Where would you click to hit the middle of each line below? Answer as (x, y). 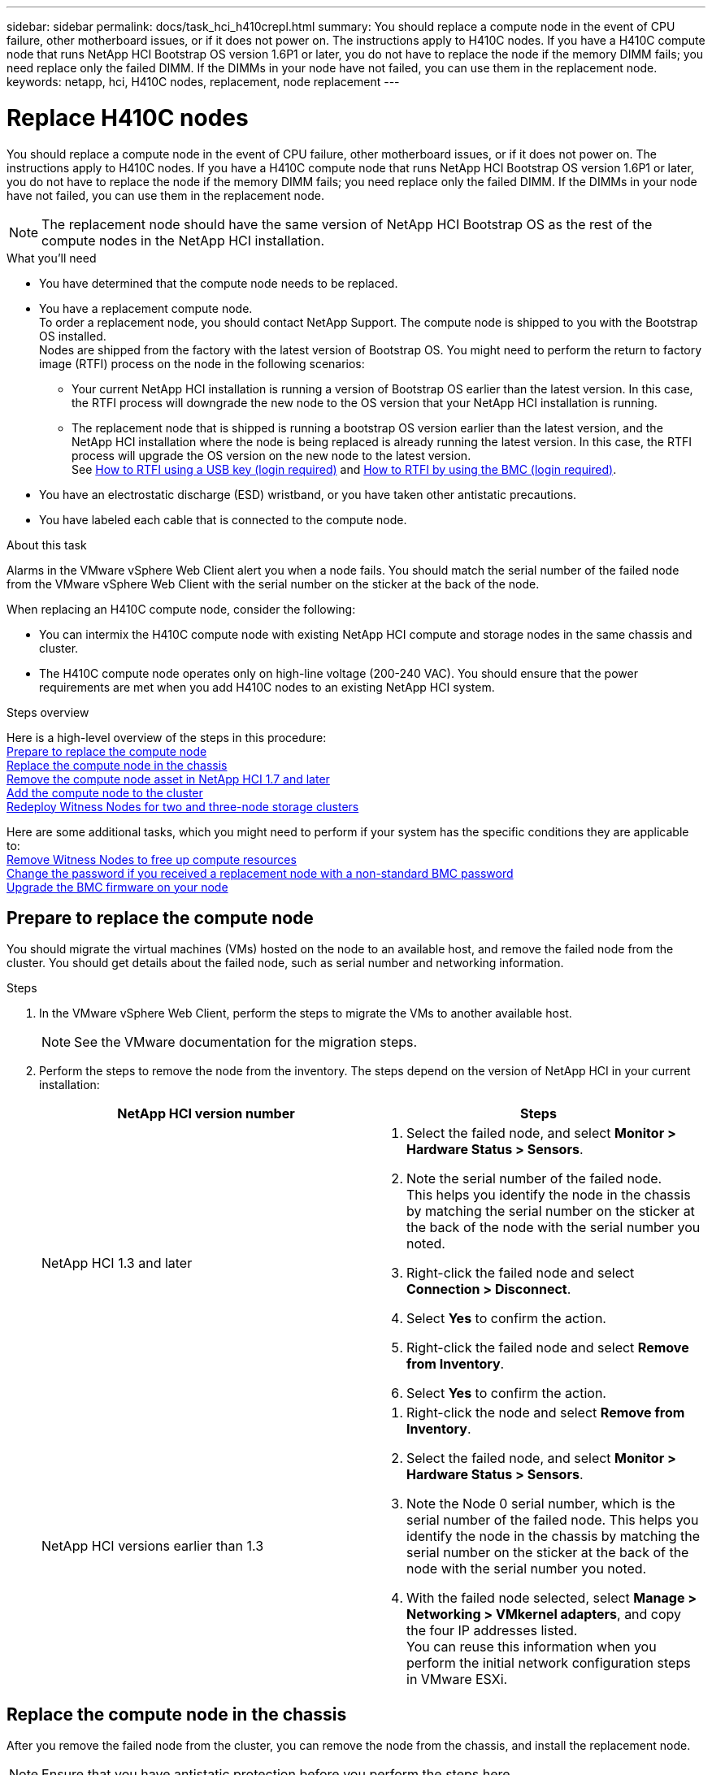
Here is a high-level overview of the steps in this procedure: (167, 737)
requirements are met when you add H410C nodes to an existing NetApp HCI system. (267, 687)
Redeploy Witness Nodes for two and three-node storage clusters (183, 806)
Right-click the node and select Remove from (546, 1413)
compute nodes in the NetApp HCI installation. (183, 240)
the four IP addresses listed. (492, 1631)
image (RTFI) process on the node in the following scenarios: (202, 363)
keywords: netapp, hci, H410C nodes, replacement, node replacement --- (203, 82)
